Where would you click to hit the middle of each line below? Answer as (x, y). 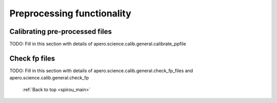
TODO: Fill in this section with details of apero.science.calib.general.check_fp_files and (101, 70)
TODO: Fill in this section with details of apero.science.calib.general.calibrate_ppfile (98, 44)
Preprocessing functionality (71, 13)
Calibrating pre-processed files (61, 32)
